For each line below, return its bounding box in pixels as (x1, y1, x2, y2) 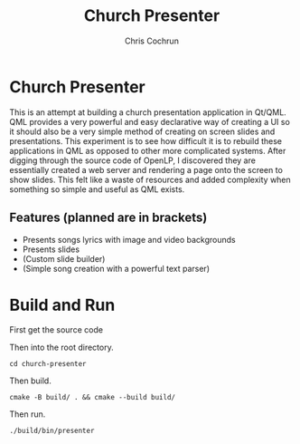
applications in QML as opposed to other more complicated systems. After (9, 145, 286, 156)
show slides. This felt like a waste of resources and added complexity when (9, 174, 291, 185)
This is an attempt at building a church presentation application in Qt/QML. (9, 106, 286, 118)
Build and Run (9, 294, 116, 315)
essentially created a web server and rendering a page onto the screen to (9, 164, 283, 175)
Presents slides (22, 244, 80, 255)
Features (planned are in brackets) (9, 210, 208, 226)
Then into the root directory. (9, 342, 115, 353)
